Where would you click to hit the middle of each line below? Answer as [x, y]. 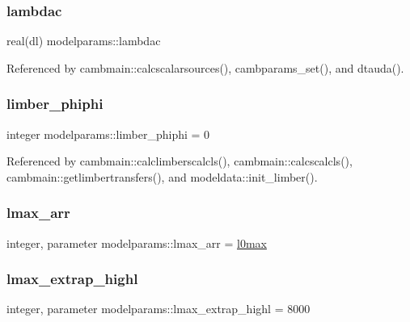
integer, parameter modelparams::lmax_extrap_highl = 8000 [159, 309]
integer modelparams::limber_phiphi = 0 [108, 134]
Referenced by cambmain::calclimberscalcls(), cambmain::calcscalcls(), [180, 161]
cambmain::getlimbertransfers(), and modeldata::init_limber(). [162, 176]
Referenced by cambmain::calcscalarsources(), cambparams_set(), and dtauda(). [205, 67]
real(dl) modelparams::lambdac [84, 41]
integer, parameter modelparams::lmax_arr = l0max [137, 243]
